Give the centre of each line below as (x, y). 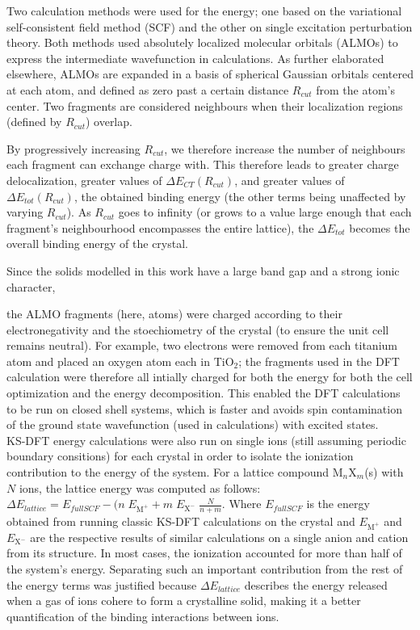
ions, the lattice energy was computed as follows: (140, 487)
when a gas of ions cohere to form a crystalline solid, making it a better (184, 601)
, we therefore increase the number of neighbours (285, 148)
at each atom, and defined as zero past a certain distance (148, 89)
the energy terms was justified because (102, 584)
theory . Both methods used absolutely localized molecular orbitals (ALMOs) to (202, 42)
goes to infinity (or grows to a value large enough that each (265, 212)
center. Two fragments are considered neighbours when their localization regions (205, 105)
